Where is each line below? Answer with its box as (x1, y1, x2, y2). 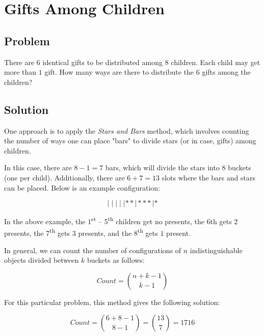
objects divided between (4, 255, 79, 265)
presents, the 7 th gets (4, 226, 70, 238)
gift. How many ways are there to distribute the (44, 67, 194, 77)
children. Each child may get (171, 56, 260, 67)
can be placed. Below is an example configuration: (4, 182, 160, 193)
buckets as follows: (87, 255, 145, 265)
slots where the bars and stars (162, 172, 255, 182)
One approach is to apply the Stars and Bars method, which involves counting (4, 125, 249, 136)
